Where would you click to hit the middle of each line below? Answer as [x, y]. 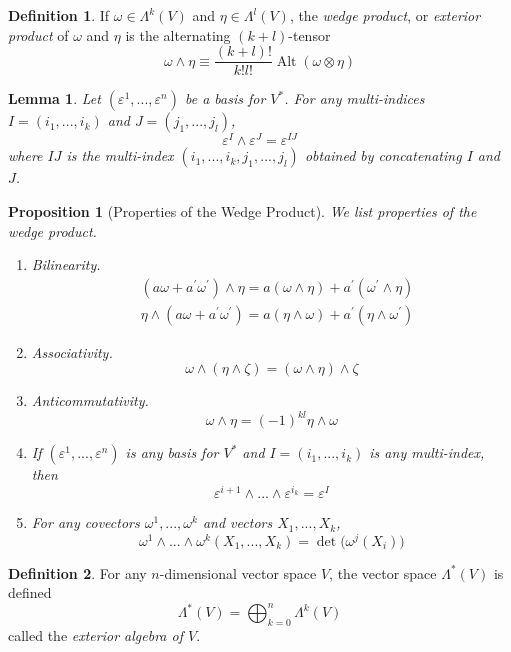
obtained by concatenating [383, 155]
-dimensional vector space [238, 572]
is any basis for [172, 452]
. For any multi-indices [354, 98]
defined [30, 592]
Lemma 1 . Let [54, 98]
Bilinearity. [66, 264]
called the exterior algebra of [95, 635]
